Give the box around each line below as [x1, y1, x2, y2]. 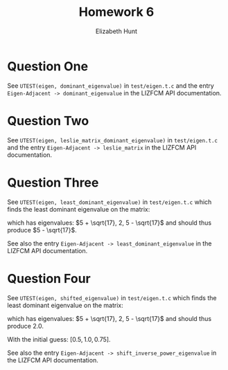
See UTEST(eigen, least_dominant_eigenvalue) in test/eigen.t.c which [7, 198, 212, 206]
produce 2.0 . [7, 322, 44, 330]
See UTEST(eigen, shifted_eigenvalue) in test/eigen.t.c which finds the [7, 293, 217, 302]
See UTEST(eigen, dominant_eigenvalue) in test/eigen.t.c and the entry [7, 81, 215, 90]
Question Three [7, 174, 99, 190]
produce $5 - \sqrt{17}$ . [7, 225, 78, 234]
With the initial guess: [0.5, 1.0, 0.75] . [7, 335, 111, 343]
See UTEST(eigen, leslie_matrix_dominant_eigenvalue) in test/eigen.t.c [7, 136, 218, 144]
